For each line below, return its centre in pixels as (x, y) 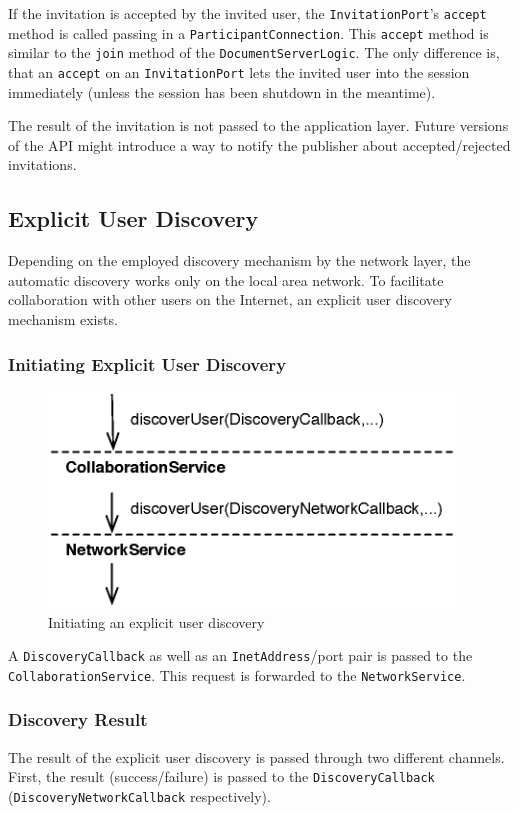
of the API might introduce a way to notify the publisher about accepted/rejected (259, 144)
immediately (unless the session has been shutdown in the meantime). (222, 91)
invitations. (42, 164)
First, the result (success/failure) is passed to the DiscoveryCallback (221, 776)
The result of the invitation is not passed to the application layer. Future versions (258, 125)
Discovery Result (78, 719)
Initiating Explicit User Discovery (147, 363)
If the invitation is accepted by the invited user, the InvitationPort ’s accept (247, 13)
